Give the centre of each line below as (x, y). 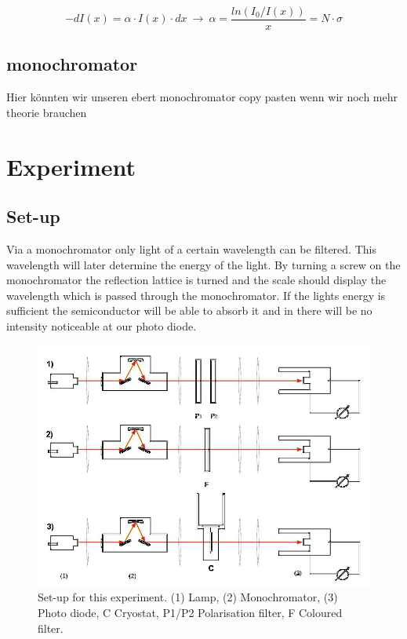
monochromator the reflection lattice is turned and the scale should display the (196, 280)
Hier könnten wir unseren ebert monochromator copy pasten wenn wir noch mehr (202, 97)
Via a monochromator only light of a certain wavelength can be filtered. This (191, 249)
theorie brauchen (47, 112)
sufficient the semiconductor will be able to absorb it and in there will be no (189, 310)
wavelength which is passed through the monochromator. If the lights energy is (196, 295)
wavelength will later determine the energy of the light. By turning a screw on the (203, 264)
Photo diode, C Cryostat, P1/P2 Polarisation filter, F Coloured (190, 613)
